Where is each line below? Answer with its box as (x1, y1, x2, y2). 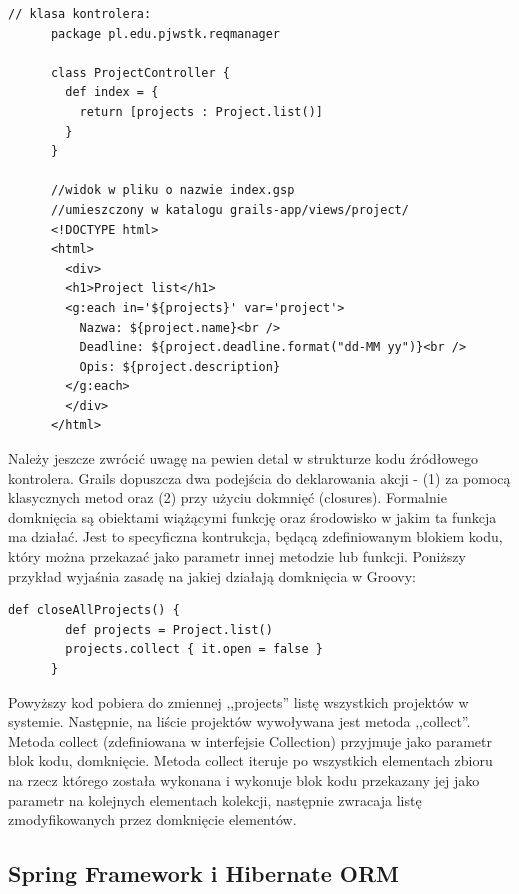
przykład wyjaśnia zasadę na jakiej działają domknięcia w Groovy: (8, 565, 416, 586)
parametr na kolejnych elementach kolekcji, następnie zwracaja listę (8, 789, 422, 810)
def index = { (65, 85, 159, 100)
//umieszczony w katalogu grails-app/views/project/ (50, 202, 409, 217)
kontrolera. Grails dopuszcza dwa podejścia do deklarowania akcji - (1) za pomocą (8, 467, 511, 488)
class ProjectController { (50, 65, 230, 80)
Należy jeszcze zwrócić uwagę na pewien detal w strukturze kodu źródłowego (8, 448, 479, 469)
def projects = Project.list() (65, 622, 273, 637)
